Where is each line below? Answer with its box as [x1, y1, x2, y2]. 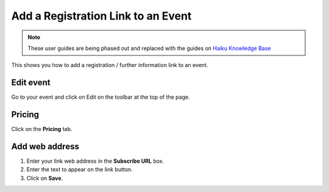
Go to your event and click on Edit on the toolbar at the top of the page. [11, 93, 190, 101]
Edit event [11, 77, 51, 88]
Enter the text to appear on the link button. [26, 166, 133, 173]
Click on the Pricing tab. [11, 126, 73, 133]
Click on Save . [26, 174, 63, 182]
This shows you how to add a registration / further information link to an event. [11, 62, 208, 69]
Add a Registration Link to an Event [11, 9, 192, 23]
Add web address [11, 141, 79, 152]
